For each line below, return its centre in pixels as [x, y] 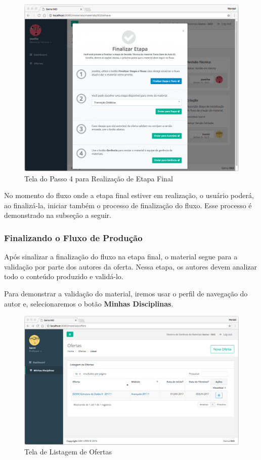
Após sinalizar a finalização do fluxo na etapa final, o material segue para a [121, 257]
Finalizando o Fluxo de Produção [73, 237]
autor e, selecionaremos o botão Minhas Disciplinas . [89, 303]
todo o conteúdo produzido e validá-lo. [64, 276]
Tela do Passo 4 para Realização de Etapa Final [99, 178]
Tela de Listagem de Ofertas [68, 452]
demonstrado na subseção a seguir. [58, 215]
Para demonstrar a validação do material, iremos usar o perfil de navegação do [126, 293]
